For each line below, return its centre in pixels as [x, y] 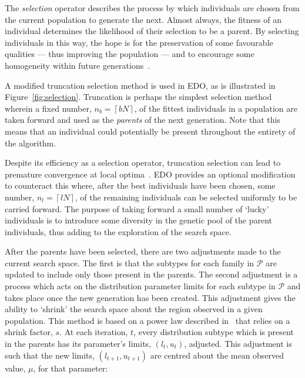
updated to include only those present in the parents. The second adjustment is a [151, 274]
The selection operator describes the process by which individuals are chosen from [152, 8]
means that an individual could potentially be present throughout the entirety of [150, 131]
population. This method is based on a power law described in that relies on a [148, 320]
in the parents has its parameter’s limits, [78, 344]
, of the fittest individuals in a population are [216, 108]
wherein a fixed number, [48, 108]
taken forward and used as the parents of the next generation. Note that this [143, 120]
